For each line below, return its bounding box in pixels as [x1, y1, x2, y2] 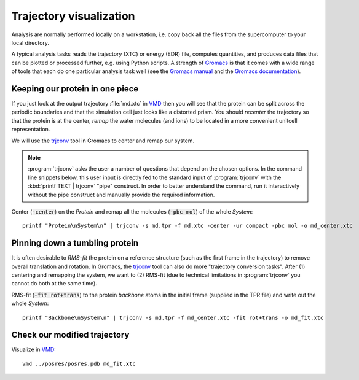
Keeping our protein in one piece [11, 83, 139, 94]
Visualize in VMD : [11, 346, 57, 353]
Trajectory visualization [11, 9, 135, 23]
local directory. [11, 39, 49, 46]
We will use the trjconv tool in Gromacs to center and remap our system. [11, 137, 195, 144]
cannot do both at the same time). [11, 280, 98, 287]
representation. [11, 126, 50, 133]
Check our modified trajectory [11, 330, 130, 340]
